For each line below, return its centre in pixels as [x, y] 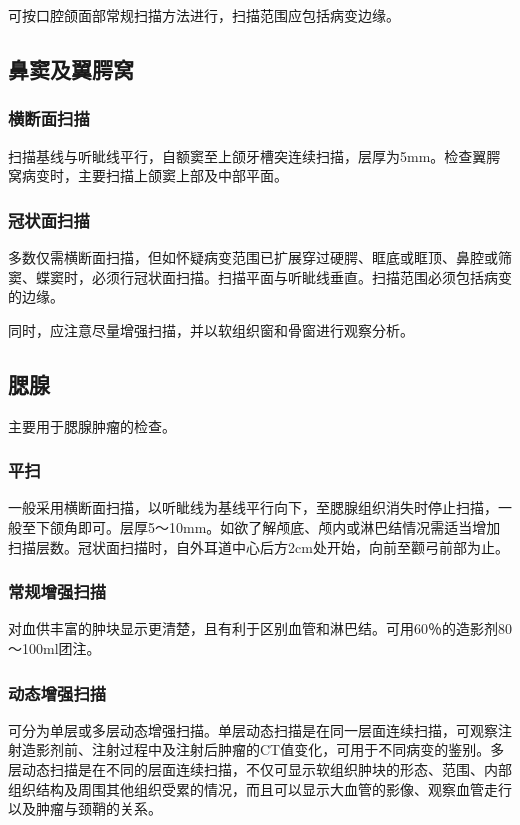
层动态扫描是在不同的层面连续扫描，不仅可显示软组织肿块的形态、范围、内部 [260, 768]
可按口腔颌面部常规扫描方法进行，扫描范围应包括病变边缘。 [204, 15]
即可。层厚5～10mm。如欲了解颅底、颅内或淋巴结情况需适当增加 [289, 526]
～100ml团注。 [54, 647]
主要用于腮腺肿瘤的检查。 [92, 425]
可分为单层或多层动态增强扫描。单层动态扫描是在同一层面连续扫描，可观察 [253, 729]
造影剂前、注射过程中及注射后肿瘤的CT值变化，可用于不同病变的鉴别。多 [263, 749]
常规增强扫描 [57, 591]
